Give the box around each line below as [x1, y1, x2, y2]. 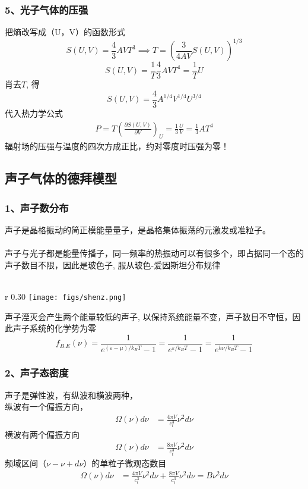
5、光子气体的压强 [5, 2, 88, 17]
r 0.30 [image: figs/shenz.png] [5, 290, 126, 303]
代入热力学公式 [5, 107, 63, 120]
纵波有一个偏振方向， [5, 400, 88, 413]
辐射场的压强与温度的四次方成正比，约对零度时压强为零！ [5, 140, 229, 152]
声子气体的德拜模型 [5, 169, 117, 187]
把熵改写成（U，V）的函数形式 [5, 26, 125, 38]
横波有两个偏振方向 [5, 428, 80, 441]
